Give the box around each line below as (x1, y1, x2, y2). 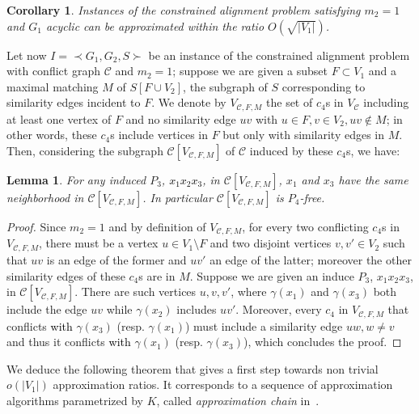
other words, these (6, 126, 97, 143)
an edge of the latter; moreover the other (209, 251, 412, 268)
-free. (299, 189, 325, 206)
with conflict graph (6, 62, 100, 79)
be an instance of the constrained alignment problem (148, 46, 410, 63)
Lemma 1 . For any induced (6, 171, 146, 188)
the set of (266, 94, 313, 111)
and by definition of (108, 218, 206, 235)
